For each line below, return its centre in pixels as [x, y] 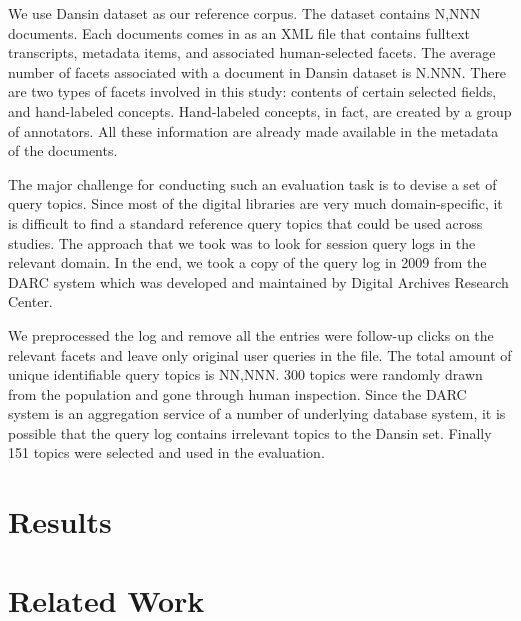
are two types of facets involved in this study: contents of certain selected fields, [252, 91]
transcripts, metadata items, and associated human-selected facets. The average [252, 52]
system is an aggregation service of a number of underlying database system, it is [257, 413]
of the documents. [63, 150]
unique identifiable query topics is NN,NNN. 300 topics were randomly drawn [245, 374]
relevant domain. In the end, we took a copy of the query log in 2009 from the [247, 262]
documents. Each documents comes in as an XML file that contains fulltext [239, 32]
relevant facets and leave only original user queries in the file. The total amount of [260, 354]
